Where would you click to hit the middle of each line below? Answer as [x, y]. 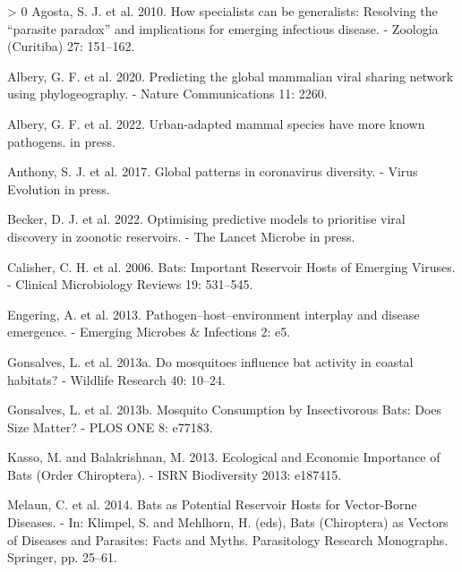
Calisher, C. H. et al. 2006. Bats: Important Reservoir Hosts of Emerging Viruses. [231, 266]
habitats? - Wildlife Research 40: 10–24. [116, 379]
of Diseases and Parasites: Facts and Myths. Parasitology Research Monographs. [228, 539]
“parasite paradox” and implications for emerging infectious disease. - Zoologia [223, 28]
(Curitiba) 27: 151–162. [71, 46]
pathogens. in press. [61, 141]
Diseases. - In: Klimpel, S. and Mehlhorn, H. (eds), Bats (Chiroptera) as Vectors [228, 522]
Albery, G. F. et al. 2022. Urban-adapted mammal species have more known [216, 123]
